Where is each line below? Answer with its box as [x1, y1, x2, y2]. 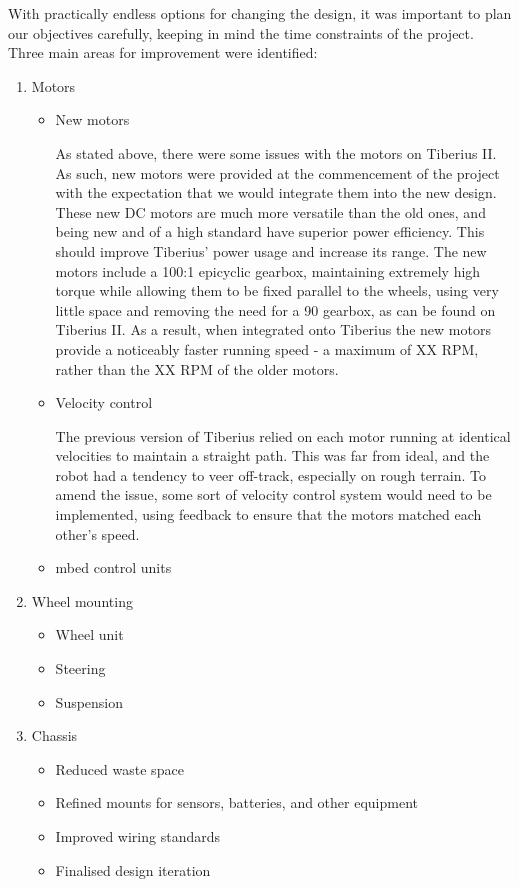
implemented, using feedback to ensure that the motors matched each [55, 504, 482, 525]
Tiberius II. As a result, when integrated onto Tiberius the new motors [55, 319, 491, 340]
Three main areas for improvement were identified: [8, 42, 318, 63]
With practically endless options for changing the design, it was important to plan [8, 3, 512, 23]
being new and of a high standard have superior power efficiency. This [55, 221, 485, 242]
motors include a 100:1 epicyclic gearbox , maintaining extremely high [55, 260, 481, 281]
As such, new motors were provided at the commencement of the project [55, 162, 500, 183]
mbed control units [55, 557, 172, 578]
